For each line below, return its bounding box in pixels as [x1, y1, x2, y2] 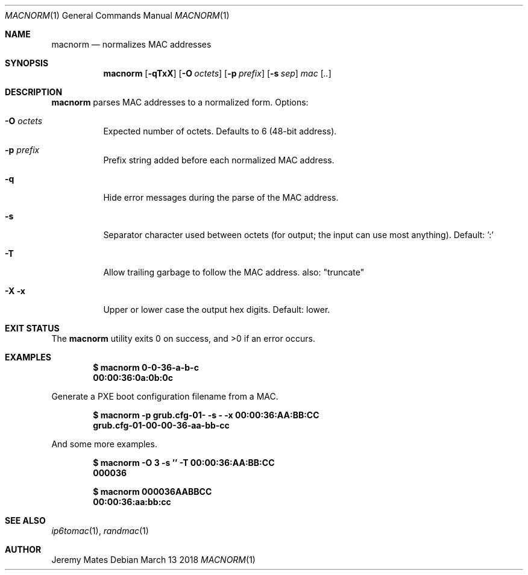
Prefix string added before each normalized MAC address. [103, 155, 335, 165]
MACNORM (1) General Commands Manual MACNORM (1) [5, 10, 230, 20]
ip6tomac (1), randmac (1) [51, 526, 149, 536]
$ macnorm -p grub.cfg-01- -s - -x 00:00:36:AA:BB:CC [93, 410, 319, 420]
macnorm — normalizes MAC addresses [51, 39, 212, 49]
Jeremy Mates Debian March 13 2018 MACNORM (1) [51, 555, 256, 565]
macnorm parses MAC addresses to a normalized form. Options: [51, 97, 309, 107]
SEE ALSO [5, 515, 46, 526]
